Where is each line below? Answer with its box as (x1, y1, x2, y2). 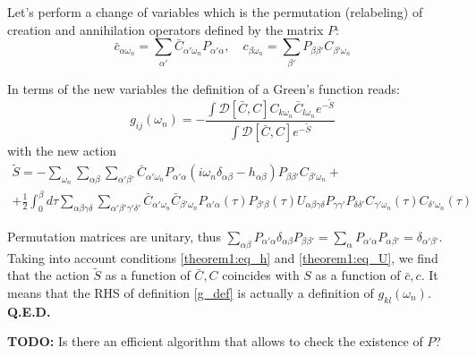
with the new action (7, 141, 117, 160)
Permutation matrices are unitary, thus (7, 226, 221, 245)
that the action (7, 266, 89, 284)
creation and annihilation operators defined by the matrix (7, 20, 324, 38)
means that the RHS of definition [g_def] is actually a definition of (7, 284, 374, 302)
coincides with (222, 266, 300, 284)
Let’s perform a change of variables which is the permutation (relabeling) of (7, 3, 423, 21)
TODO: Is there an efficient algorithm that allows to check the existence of (7, 332, 423, 351)
